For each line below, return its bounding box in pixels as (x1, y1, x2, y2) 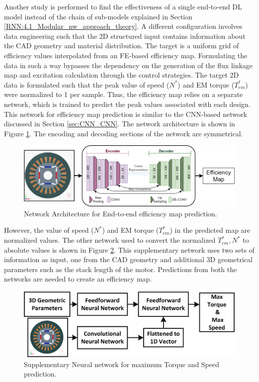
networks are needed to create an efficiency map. (4, 274, 152, 284)
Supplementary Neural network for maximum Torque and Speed (24, 359, 220, 369)
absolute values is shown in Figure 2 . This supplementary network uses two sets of (4, 244, 255, 255)
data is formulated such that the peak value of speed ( (4, 79, 170, 90)
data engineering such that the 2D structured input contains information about (4, 30, 246, 41)
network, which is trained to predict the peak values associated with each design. (4, 98, 251, 109)
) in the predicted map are (170, 225, 251, 235)
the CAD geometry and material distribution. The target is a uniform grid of (4, 40, 239, 51)
